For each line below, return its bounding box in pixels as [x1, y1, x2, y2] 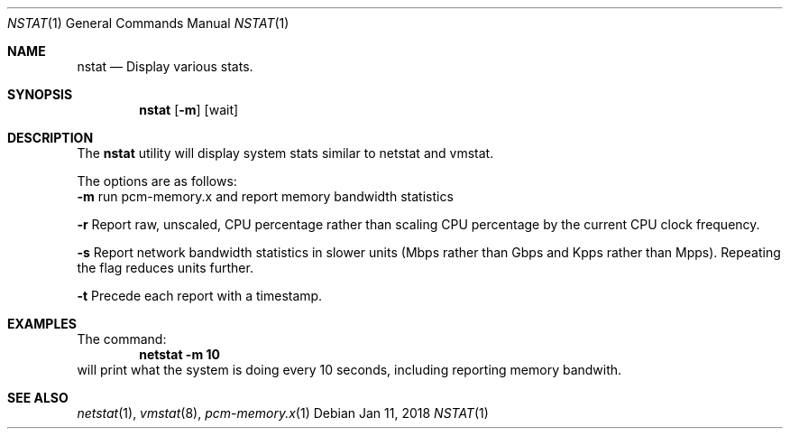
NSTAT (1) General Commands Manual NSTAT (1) [7, 15, 289, 31]
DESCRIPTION [7, 130, 94, 145]
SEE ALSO [7, 390, 69, 405]
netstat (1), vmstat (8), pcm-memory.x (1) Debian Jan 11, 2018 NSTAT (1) [77, 405, 489, 421]
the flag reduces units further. [77, 260, 253, 275]
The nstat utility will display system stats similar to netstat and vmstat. [77, 145, 494, 161]
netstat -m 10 [139, 347, 220, 362]
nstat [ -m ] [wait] [139, 102, 239, 117]
